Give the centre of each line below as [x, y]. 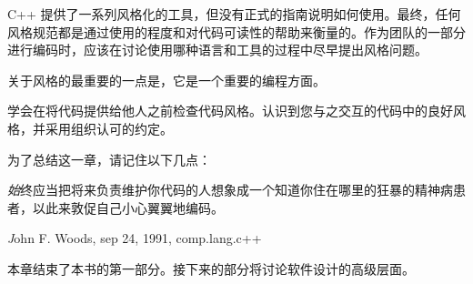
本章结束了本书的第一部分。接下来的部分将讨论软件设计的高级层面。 [211, 268]
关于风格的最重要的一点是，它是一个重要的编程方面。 [166, 80]
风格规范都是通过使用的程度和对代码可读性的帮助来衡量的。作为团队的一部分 [236, 31]
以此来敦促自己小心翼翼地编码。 [128, 207]
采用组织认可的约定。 [109, 128]
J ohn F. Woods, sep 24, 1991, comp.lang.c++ [135, 238]
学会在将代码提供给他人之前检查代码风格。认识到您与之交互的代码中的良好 [230, 111]
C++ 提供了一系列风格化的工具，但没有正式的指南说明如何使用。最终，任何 [234, 14]
